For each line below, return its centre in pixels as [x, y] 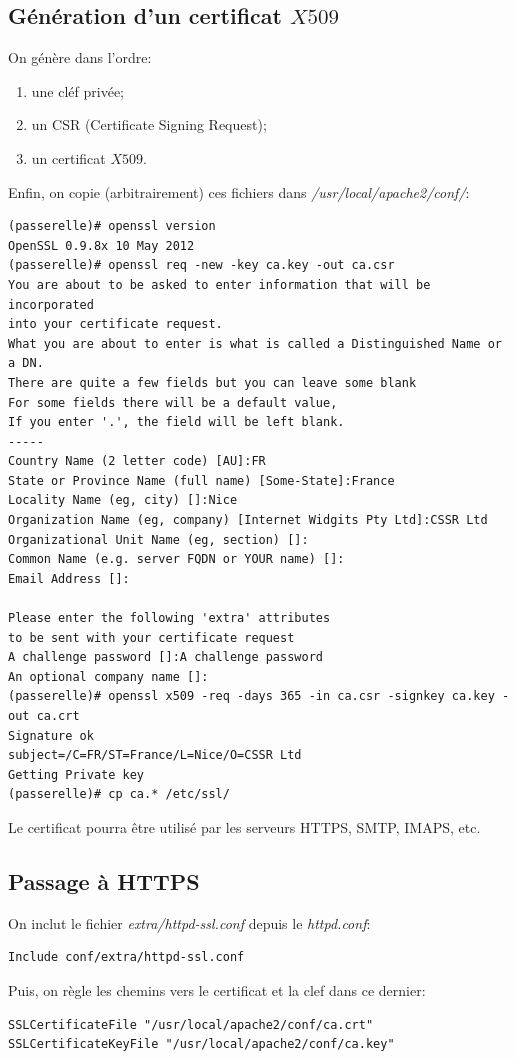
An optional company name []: [108, 676]
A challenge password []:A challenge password [165, 657]
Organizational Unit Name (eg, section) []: [158, 539]
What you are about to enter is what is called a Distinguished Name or [255, 343]
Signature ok [51, 735]
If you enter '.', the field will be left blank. [176, 422]
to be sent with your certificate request [151, 637]
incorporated [51, 304]
